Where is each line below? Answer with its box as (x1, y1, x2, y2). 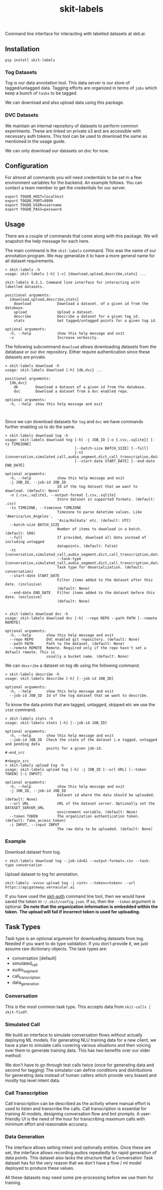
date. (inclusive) (5, 582, 42, 587)
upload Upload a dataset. (14, 310, 95, 315)
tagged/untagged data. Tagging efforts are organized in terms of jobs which (5, 85, 158, 91)
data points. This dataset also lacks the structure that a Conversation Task (5, 1155, 153, 1160)
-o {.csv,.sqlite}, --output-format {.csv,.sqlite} (9, 493, 116, 498)
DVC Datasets (5, 112, 39, 118)
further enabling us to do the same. (5, 424, 76, 430)
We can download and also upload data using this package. (5, 99, 125, 105)
